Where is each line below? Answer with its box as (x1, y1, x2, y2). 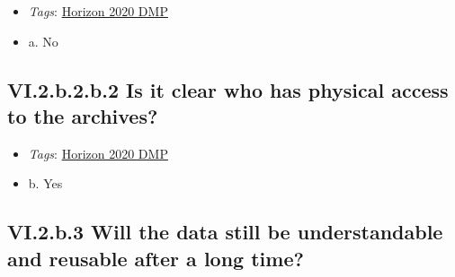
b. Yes (28, 174, 63, 193)
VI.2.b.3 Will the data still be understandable (7, 218, 443, 246)
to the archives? (7, 101, 158, 129)
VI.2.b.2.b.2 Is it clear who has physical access (7, 75, 449, 103)
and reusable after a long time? (7, 244, 304, 272)
